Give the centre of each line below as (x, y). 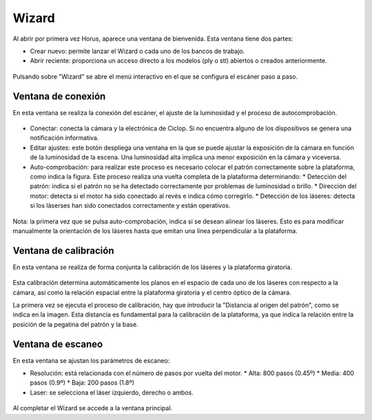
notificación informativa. (64, 138)
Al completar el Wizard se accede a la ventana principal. (93, 408)
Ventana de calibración (63, 251)
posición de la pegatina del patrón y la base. (75, 324)
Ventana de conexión (59, 96)
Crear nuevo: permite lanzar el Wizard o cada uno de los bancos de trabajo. (137, 51)
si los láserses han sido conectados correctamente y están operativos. (130, 206)
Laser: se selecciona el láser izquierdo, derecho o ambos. (112, 392)
